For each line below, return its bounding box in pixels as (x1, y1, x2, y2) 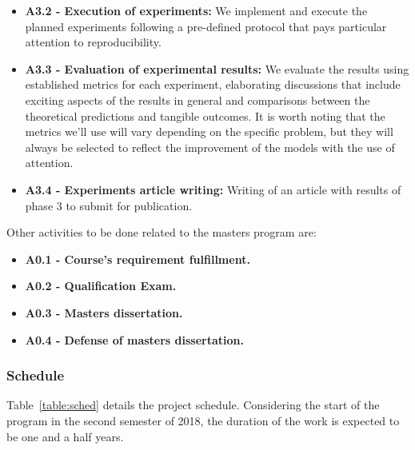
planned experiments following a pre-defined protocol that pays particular (25, 18, 387, 34)
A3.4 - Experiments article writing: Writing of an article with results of (25, 181, 401, 197)
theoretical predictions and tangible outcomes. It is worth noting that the (25, 107, 385, 124)
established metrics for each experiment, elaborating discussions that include (25, 76, 401, 93)
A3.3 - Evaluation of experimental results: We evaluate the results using (25, 60, 409, 77)
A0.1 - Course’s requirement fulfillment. (25, 250, 250, 267)
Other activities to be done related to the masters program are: (6, 224, 317, 241)
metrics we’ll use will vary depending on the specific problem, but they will (25, 123, 393, 140)
